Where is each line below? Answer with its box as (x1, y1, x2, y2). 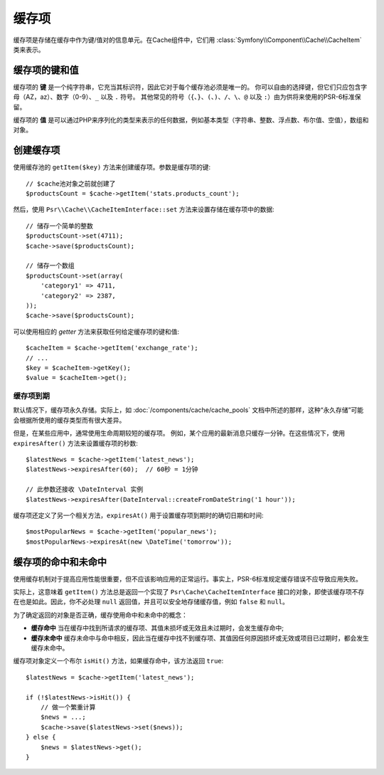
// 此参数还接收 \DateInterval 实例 (26, 485, 144, 494)
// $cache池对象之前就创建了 (26, 179, 116, 188)
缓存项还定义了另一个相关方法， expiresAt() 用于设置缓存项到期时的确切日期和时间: (13, 511, 264, 520)
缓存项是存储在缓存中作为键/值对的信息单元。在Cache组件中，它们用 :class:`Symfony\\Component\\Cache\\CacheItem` (13, 36, 362, 44)
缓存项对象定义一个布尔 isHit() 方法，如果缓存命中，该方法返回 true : (13, 657, 224, 665)
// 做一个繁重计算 (40, 703, 96, 711)
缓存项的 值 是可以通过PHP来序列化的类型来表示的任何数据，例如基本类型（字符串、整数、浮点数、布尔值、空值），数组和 (13, 116, 369, 125)
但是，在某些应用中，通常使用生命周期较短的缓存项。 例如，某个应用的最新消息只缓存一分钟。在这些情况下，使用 (13, 429, 345, 438)
